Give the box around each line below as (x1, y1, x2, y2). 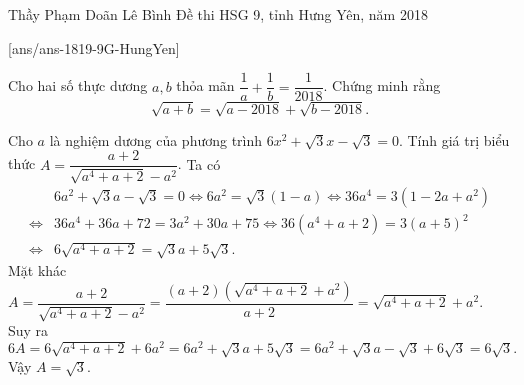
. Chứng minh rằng (323, 75, 441, 96)
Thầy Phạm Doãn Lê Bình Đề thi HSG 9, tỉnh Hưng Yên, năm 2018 (8, 4, 428, 24)
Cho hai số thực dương (8, 75, 148, 96)
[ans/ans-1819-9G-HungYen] (8, 37, 180, 58)
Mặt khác (8, 260, 67, 281)
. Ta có (177, 153, 221, 174)
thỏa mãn (176, 75, 235, 96)
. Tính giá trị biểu (398, 129, 510, 150)
